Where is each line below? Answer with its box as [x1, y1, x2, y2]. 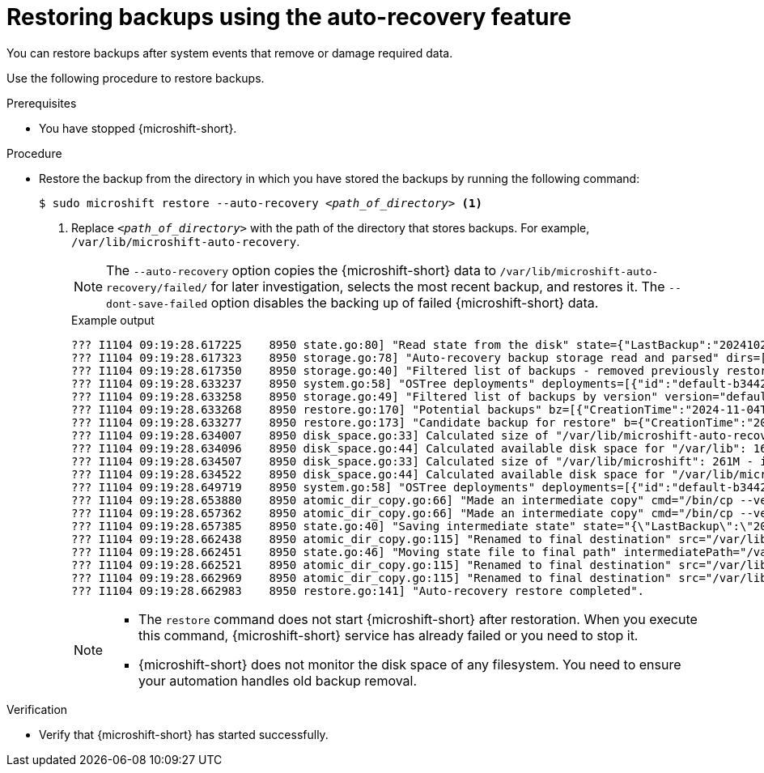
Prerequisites [6, 96, 77, 110]
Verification [6, 702, 68, 716]
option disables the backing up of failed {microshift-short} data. [210, 294, 599, 311]
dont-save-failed [106, 297, 208, 310]
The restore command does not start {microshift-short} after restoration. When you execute [138, 610, 698, 627]
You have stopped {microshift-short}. [39, 121, 237, 135]
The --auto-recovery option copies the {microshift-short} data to [106, 261, 497, 278]
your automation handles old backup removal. [138, 672, 418, 689]
